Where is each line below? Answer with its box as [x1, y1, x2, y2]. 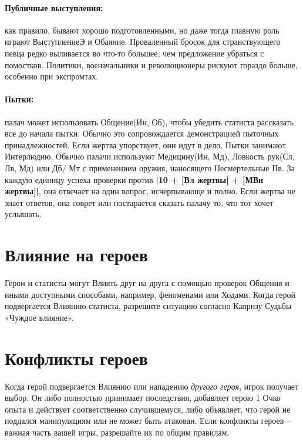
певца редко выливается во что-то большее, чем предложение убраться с [5, 46, 264, 59]
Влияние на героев [5, 242, 148, 267]
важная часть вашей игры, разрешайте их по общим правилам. [5, 426, 230, 438]
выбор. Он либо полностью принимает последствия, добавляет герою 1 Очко [5, 391, 281, 404]
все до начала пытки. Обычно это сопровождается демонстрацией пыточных [5, 127, 279, 139]
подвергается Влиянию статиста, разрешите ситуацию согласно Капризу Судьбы [5, 300, 292, 312]
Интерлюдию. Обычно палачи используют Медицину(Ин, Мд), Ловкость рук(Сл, [5, 150, 295, 162]
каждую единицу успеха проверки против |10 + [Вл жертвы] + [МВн [5, 173, 264, 185]
